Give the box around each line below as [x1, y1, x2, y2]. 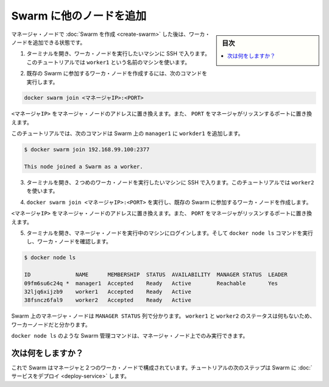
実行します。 [26, 78, 58, 85]
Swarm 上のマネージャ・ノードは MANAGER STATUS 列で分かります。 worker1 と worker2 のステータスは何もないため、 [11, 312, 316, 319]
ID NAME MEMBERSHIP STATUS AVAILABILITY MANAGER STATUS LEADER [24, 271, 288, 278]
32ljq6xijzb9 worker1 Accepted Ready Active [24, 288, 191, 295]
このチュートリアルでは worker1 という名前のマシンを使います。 [26, 58, 191, 66]
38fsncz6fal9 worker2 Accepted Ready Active [24, 297, 191, 304]
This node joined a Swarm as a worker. [24, 163, 143, 170]
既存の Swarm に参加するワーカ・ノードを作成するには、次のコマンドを [26, 70, 207, 77]
